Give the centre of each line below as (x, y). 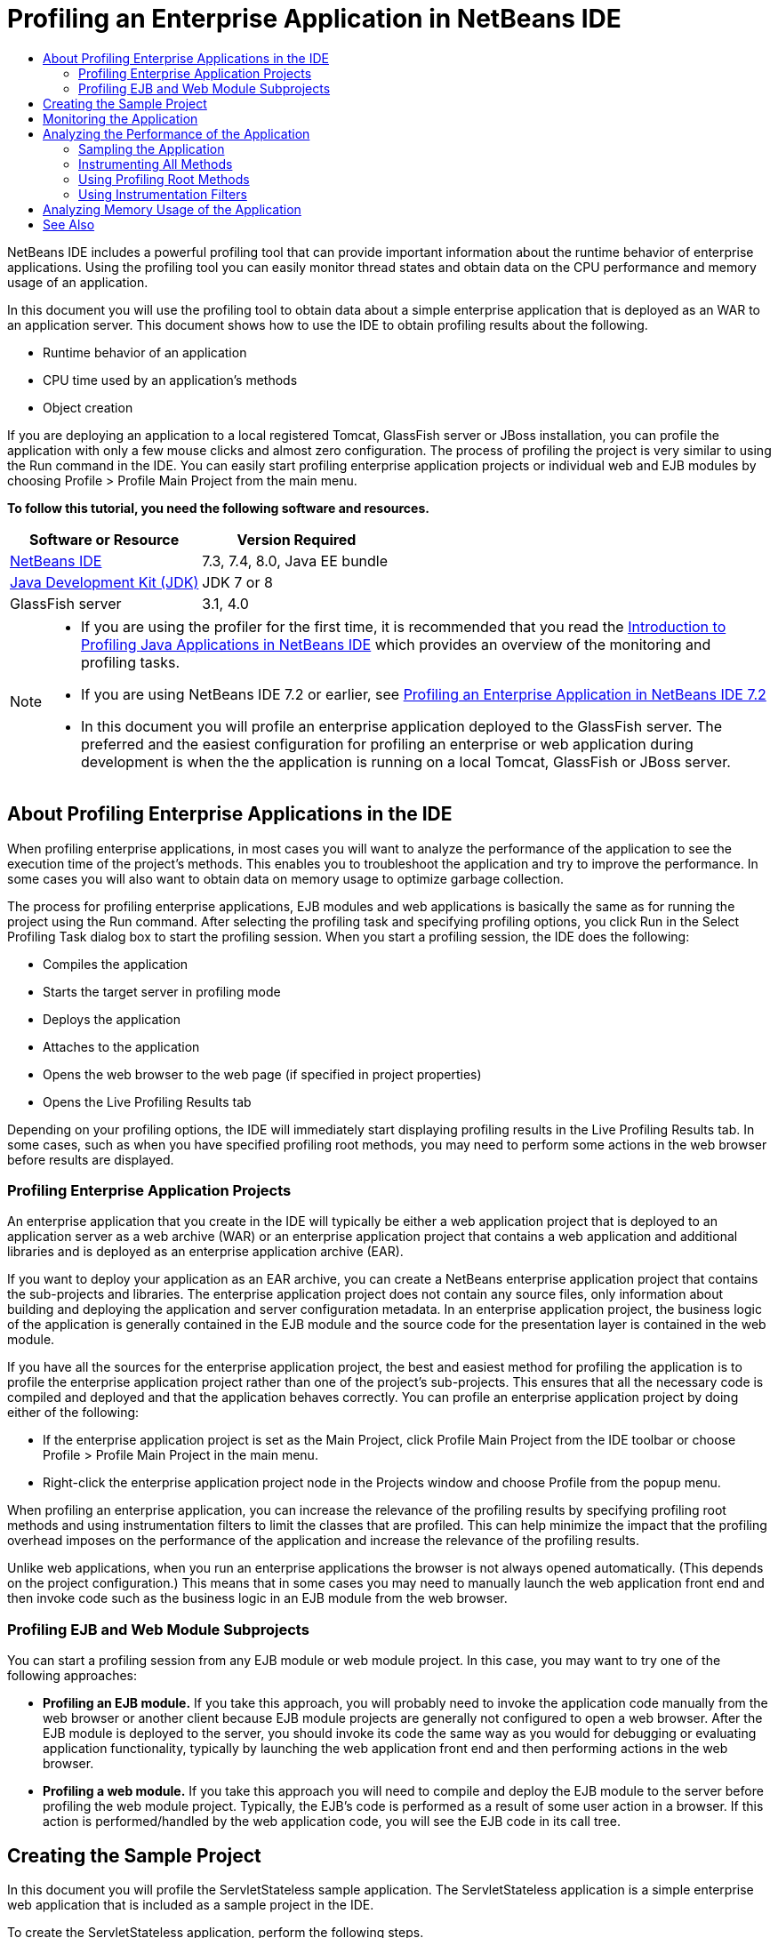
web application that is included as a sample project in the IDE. (191, 1904)
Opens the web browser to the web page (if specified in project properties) (262, 1074)
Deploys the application (112, 1019)
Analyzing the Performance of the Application (176, 133)
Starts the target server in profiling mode (162, 991)
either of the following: (73, 1413)
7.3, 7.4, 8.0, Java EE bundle (295, 561)
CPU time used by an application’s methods (170, 380)
